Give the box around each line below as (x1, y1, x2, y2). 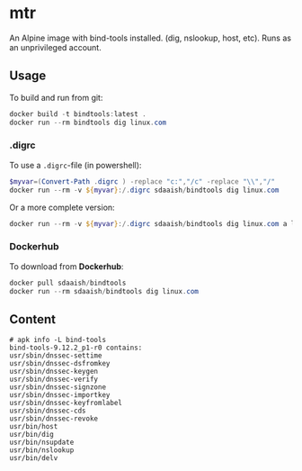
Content (9, 312, 57, 327)
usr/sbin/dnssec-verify (9, 375, 99, 385)
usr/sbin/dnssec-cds (9, 406, 87, 416)
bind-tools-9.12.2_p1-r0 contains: (9, 343, 143, 353)
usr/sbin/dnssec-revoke (9, 414, 99, 423)
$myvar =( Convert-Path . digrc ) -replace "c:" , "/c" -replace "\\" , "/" (9, 177, 276, 186)
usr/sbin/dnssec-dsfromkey (9, 359, 111, 368)
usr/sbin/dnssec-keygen (9, 367, 99, 376)
